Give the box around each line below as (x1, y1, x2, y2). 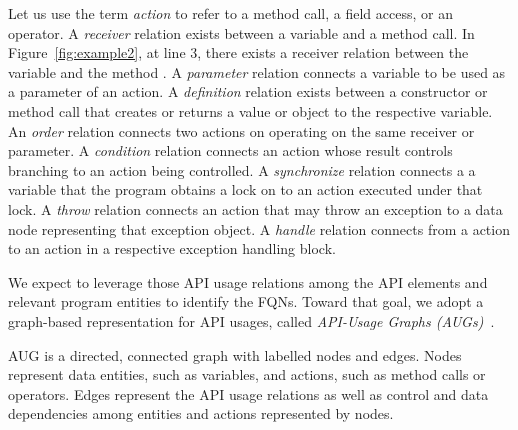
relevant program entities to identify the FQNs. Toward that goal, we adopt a (8, 291, 484, 312)
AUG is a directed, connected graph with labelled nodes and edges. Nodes (8, 344, 462, 365)
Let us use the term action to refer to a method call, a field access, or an (8, 3, 453, 23)
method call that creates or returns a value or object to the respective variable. (8, 100, 493, 121)
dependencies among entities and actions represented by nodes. (8, 403, 394, 424)
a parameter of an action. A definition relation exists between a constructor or (8, 81, 488, 102)
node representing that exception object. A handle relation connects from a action (8, 218, 510, 239)
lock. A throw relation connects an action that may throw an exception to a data (8, 198, 503, 219)
